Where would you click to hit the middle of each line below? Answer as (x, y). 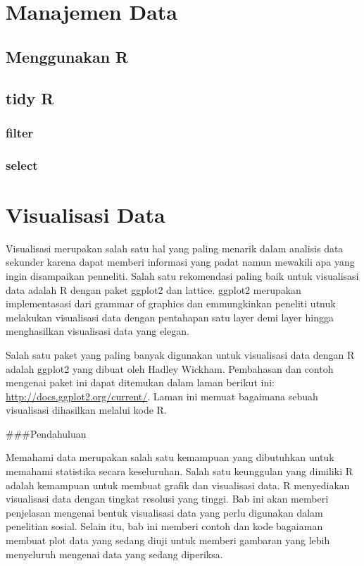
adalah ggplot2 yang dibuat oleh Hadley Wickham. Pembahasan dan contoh (170, 368)
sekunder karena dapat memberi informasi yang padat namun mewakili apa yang (180, 262)
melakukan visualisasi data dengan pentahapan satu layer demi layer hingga (170, 317)
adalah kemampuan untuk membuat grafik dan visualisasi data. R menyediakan (178, 485)
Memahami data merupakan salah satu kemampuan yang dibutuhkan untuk (170, 457)
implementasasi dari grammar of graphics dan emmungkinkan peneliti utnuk (171, 303)
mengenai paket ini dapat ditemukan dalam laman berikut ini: (140, 382)
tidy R (30, 98)
